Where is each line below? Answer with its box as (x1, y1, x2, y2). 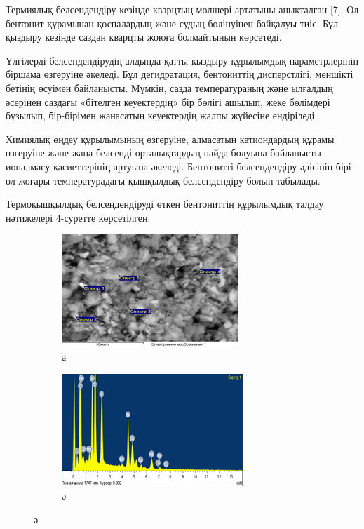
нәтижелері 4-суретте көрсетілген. (6, 210, 151, 225)
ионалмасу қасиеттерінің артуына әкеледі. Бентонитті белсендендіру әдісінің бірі (6, 159, 351, 173)
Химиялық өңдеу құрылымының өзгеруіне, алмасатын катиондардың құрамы (6, 131, 335, 146)
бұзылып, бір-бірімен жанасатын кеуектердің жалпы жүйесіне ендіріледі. (6, 108, 318, 123)
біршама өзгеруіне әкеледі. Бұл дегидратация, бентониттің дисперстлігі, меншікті (6, 67, 353, 81)
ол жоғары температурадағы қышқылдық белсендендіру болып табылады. (6, 173, 321, 187)
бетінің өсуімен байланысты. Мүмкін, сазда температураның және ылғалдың (6, 80, 333, 95)
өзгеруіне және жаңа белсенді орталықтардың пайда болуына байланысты (6, 145, 321, 160)
